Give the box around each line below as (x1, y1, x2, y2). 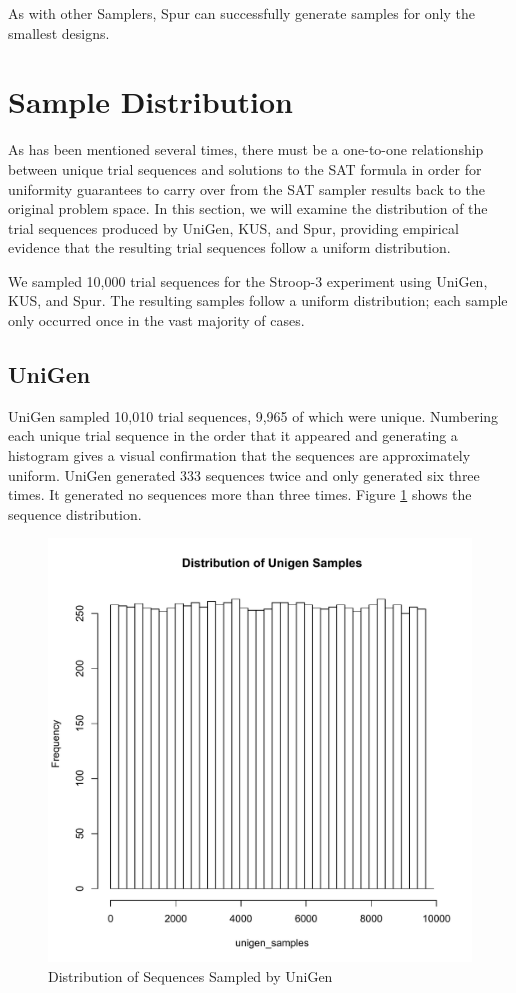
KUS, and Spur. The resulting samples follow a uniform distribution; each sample (8, 290, 508, 311)
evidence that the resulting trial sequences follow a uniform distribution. (8, 237, 451, 258)
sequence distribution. (8, 503, 142, 524)
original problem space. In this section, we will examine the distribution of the (8, 198, 488, 219)
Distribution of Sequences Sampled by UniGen (48, 966, 333, 987)
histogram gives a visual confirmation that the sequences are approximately (8, 445, 471, 466)
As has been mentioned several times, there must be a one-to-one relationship (8, 139, 484, 160)
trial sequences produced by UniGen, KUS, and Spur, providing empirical (8, 217, 459, 238)
